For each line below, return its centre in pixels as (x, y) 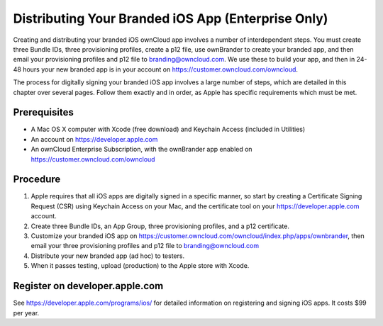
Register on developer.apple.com (88, 286)
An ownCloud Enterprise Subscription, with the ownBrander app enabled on (141, 150)
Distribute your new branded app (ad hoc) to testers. (107, 256)
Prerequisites (43, 112)
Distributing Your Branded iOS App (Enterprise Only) (171, 18)
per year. (26, 313)
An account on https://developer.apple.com (94, 139)
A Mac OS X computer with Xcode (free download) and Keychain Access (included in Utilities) (168, 129)
